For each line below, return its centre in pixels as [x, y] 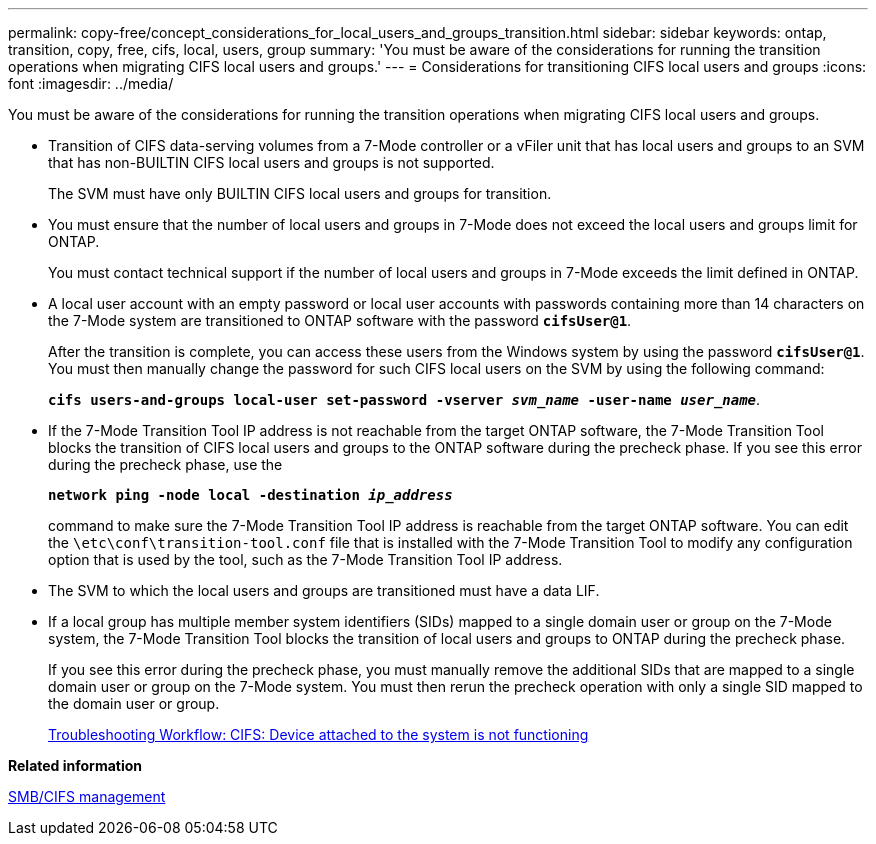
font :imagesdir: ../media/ [91, 83]
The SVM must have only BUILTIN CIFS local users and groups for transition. [300, 193]
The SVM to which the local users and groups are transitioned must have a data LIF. [324, 590]
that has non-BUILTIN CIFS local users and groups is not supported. [271, 162]
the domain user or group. [134, 703]
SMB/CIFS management [87, 796]
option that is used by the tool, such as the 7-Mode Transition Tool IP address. [305, 559]
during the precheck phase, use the [165, 464]
